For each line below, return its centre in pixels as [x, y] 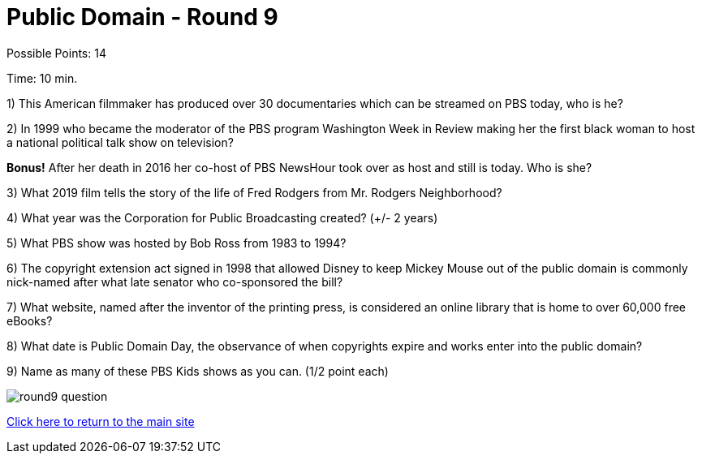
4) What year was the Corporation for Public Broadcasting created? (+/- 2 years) [222, 217]
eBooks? [30, 320]
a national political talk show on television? [120, 142]
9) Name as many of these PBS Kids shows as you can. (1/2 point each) [198, 371]
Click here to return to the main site [101, 421]
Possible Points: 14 [56, 53]
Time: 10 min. [42, 78]
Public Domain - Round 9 [142, 17]
